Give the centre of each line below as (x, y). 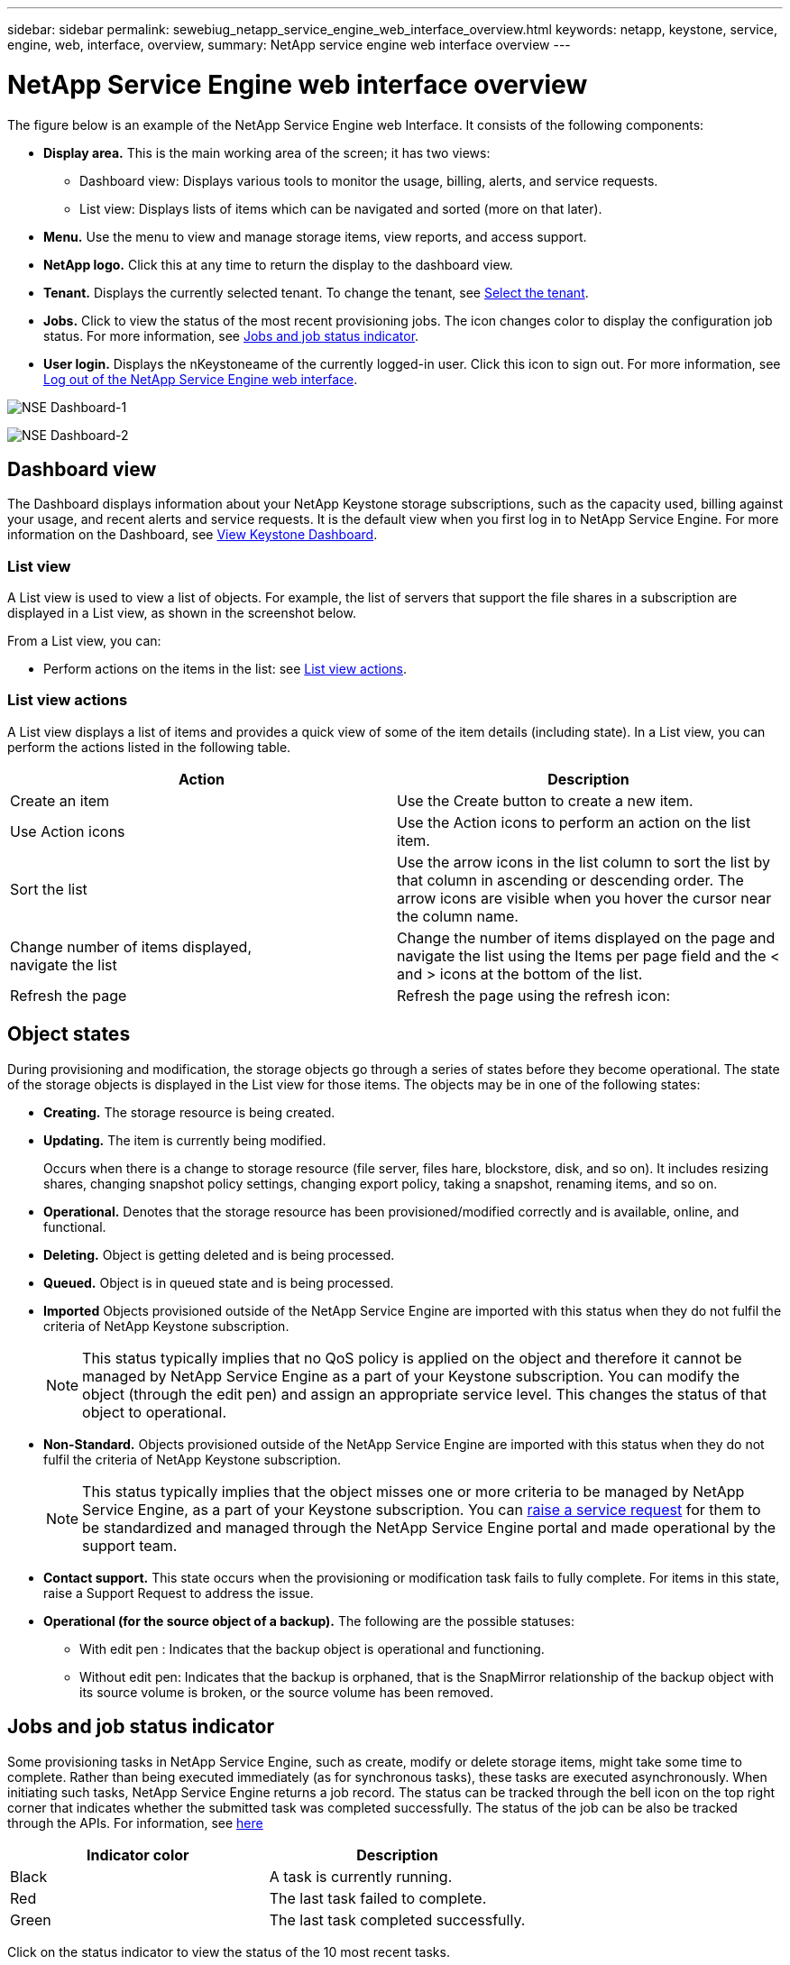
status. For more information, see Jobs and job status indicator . (231, 335)
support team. (130, 1545)
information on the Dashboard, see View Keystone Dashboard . (193, 535)
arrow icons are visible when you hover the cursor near (584, 898)
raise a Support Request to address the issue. (179, 1593)
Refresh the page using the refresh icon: (534, 995)
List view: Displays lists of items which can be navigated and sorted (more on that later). (341, 208)
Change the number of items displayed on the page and (586, 937)
